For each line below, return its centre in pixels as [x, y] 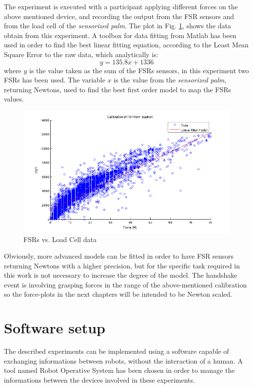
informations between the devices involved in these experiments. [99, 379]
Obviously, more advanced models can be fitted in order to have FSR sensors [119, 256]
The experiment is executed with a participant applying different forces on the [121, 6]
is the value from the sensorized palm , [170, 80]
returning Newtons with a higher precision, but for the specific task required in [122, 265]
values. [14, 99]
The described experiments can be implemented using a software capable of [117, 351]
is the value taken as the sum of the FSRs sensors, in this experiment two [139, 70]
